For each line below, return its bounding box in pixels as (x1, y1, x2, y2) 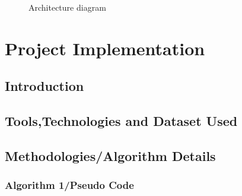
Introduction (5, 77, 84, 95)
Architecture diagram (28, 1, 106, 13)
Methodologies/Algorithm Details (5, 146, 216, 165)
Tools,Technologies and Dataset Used (5, 112, 238, 130)
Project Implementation (5, 36, 205, 60)
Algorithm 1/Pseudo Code (5, 178, 134, 192)
